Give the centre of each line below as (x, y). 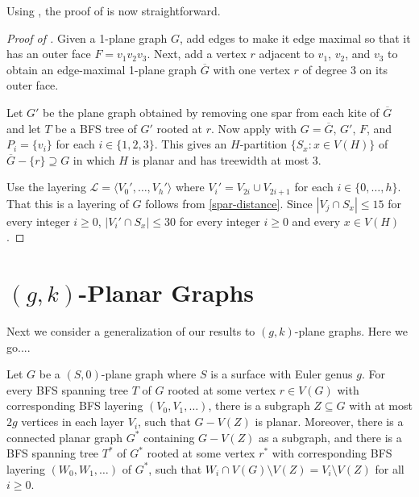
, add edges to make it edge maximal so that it (295, 38)
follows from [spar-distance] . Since (229, 203)
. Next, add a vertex (197, 54)
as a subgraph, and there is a (330, 437)
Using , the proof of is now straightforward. (114, 10)
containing (169, 437)
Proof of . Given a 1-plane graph (87, 38)
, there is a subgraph (259, 405)
